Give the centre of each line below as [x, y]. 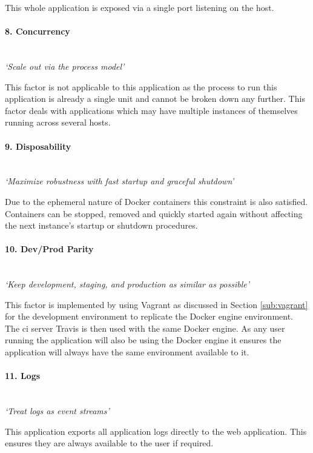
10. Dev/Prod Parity [49, 249]
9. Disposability [38, 146]
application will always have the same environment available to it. [127, 352]
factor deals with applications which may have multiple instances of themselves [151, 110]
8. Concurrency [38, 31]
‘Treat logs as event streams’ [57, 411]
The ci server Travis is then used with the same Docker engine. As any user [145, 328]
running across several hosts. [58, 122]
